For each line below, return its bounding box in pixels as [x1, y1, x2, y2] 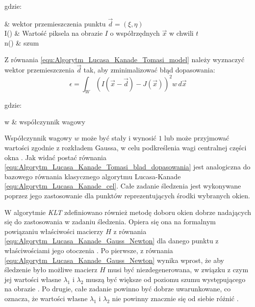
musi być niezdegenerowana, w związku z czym [107, 264, 249, 275]
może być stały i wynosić [81, 133, 156, 143]
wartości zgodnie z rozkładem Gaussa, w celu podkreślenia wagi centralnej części [4, 142, 247, 153]
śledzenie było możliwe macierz [4, 264, 98, 275]
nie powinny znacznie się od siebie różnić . [112, 293, 239, 303]
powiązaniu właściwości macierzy [4, 226, 103, 236]
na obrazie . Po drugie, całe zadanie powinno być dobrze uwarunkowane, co [4, 283, 231, 294]
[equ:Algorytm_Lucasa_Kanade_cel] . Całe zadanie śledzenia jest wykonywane [4, 181, 241, 191]
